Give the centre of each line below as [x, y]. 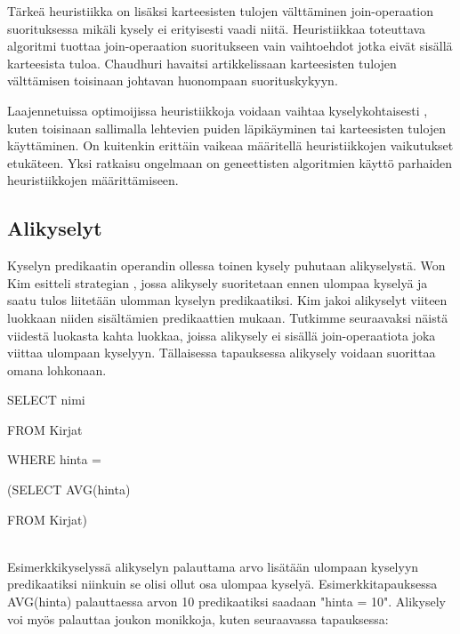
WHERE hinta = [54, 459]
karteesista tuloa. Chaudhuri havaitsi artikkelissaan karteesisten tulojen [202, 63]
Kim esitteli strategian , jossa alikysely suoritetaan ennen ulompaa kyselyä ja [218, 282]
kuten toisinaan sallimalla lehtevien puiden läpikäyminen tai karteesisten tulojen [227, 128]
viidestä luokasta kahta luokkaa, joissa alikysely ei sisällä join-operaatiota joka [222, 335]
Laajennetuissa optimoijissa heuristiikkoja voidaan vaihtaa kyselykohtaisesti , [218, 110]
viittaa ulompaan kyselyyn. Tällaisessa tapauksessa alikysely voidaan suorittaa [222, 353]
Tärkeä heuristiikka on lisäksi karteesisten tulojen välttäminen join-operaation [221, 11]
